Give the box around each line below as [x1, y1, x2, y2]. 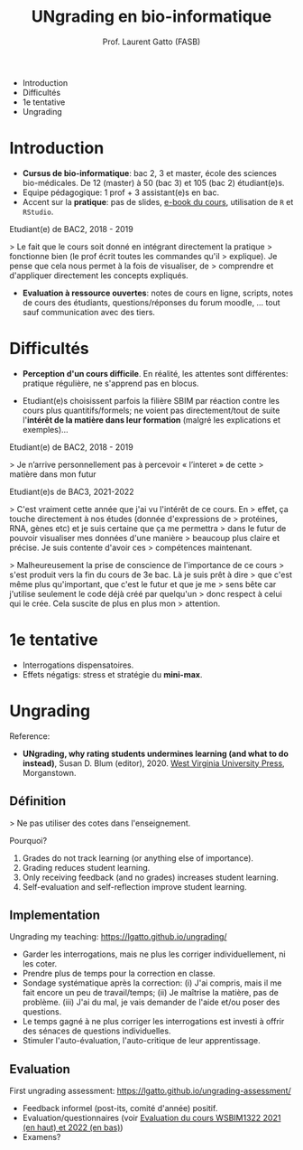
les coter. [22, 958, 58, 969]
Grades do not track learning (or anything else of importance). [22, 852, 254, 864]
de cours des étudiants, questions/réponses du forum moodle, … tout [22, 296, 281, 308]
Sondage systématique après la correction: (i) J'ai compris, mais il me [22, 977, 282, 988]
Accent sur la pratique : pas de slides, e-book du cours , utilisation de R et [22, 196, 294, 207]
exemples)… [22, 424, 69, 435]
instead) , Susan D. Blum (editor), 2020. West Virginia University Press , [22, 757, 286, 769]
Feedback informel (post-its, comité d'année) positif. [22, 1103, 218, 1114]
